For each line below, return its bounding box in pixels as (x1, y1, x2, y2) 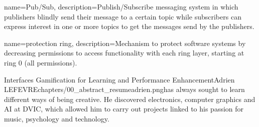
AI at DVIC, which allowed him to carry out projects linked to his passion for (4, 103, 244, 114)
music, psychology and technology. (4, 113, 109, 123)
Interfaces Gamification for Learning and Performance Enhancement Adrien (4, 74, 235, 84)
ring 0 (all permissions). (4, 57, 77, 67)
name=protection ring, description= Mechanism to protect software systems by (4, 37, 246, 48)
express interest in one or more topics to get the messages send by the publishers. (4, 21, 254, 31)
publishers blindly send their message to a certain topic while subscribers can (4, 11, 241, 21)
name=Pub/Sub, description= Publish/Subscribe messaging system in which (4, 1, 238, 11)
